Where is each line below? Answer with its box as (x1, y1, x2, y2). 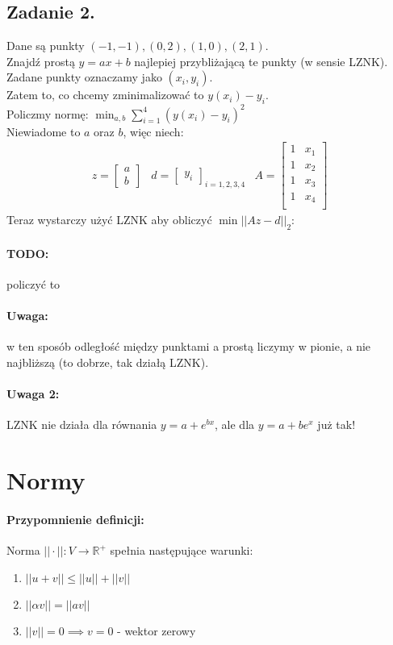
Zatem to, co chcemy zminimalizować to (6, 86, 204, 103)
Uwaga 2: (6, 385, 60, 402)
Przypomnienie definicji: (6, 510, 144, 527)
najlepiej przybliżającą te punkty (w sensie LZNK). (134, 52, 388, 69)
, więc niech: (123, 123, 184, 139)
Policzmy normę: (6, 105, 89, 122)
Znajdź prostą (6, 52, 75, 69)
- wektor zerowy (117, 622, 196, 639)
